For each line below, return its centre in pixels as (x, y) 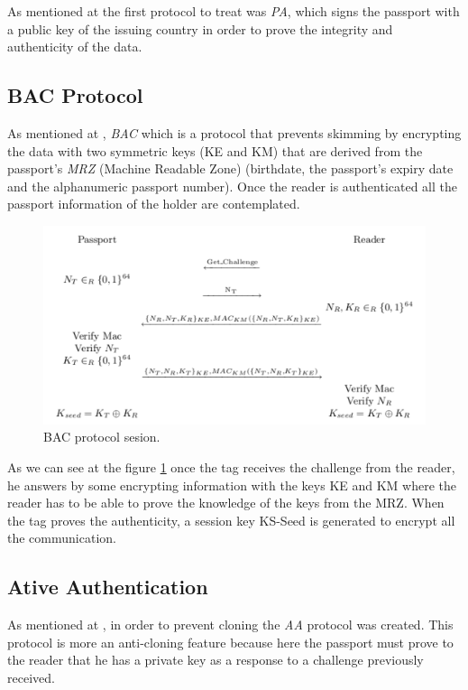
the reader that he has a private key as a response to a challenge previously (216, 660)
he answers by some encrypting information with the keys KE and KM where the (232, 485)
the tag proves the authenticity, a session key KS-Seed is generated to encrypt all (231, 520)
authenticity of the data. (75, 47)
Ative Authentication (108, 587)
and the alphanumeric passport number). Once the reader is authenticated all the (232, 186)
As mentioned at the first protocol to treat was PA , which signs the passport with (234, 11)
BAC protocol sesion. (102, 437)
